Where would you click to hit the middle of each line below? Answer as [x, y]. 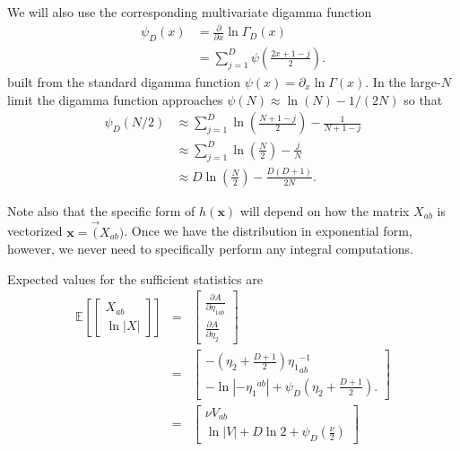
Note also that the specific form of [101, 210]
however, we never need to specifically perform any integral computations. [210, 249]
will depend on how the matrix [325, 210]
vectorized [35, 231]
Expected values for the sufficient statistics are [135, 278]
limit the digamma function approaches [115, 99]
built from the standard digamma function [124, 81]
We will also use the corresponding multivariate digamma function [190, 12]
